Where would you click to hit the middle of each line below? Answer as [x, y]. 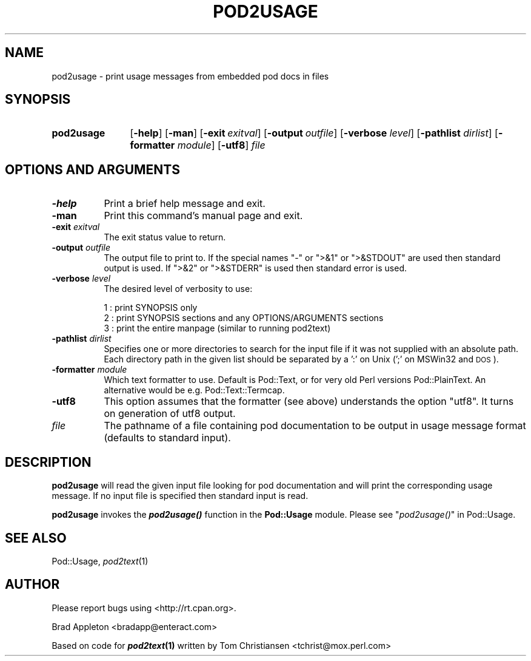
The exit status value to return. [165, 237]
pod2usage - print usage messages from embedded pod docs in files [190, 76]
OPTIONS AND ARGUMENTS [93, 169]
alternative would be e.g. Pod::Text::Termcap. [194, 390]
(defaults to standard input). [167, 438]
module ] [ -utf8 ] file [221, 145]
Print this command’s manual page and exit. [203, 216]
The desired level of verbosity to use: [178, 289]
